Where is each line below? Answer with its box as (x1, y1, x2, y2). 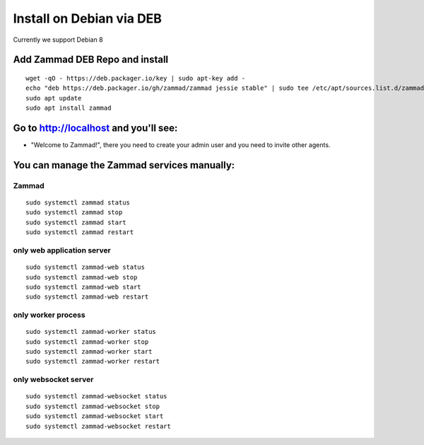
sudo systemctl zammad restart (25, 229, 134, 236)
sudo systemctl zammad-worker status (25, 328, 157, 336)
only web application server (13, 245, 111, 255)
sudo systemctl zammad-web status (25, 263, 145, 272)
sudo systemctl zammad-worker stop (25, 337, 149, 346)
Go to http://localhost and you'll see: (13, 122, 178, 134)
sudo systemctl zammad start (25, 218, 126, 226)
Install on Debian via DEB (13, 11, 163, 26)
